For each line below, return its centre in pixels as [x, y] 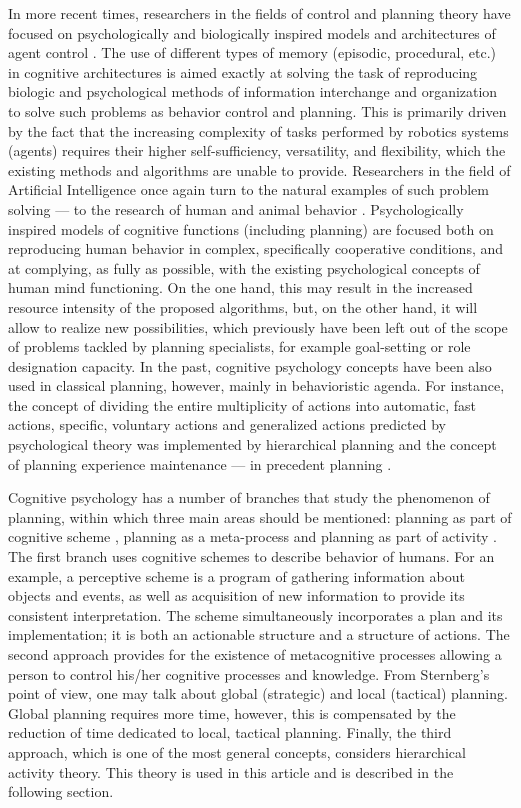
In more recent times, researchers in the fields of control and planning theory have [259, 13]
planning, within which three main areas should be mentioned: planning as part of [260, 516]
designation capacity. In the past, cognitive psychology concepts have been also [250, 365]
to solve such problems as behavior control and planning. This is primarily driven [257, 110]
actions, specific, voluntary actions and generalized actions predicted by [227, 424]
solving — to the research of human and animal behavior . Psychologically [236, 208]
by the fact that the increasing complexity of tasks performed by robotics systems [258, 130]
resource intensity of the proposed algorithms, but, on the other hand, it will [243, 306]
